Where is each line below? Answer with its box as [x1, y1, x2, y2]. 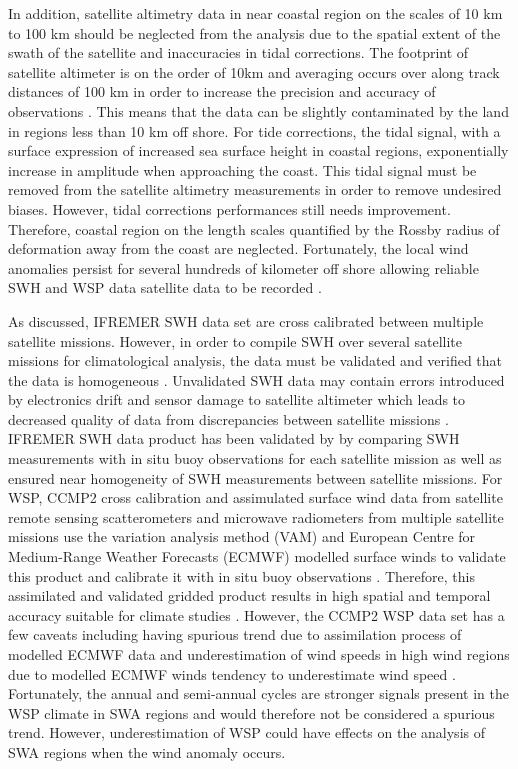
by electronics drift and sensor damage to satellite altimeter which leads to [8, 389, 466, 410]
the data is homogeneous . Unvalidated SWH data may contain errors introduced [8, 369, 505, 390]
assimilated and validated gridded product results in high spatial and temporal [8, 585, 491, 606]
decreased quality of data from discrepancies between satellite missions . [8, 408, 449, 429]
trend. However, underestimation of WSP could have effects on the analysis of [8, 722, 485, 743]
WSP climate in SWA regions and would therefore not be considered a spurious [8, 702, 495, 723]
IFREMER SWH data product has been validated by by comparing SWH [8, 428, 460, 449]
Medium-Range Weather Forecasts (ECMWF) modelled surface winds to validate [8, 546, 506, 567]
